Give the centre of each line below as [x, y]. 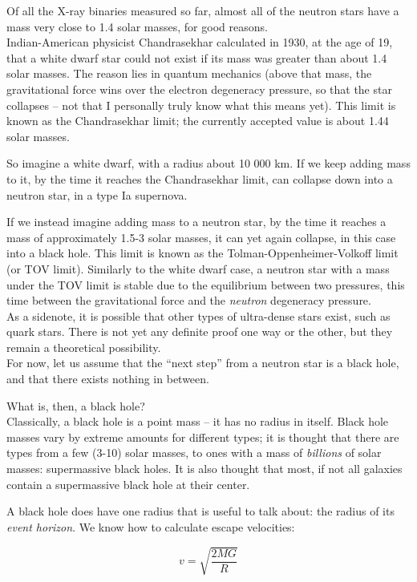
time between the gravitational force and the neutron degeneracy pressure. [189, 300]
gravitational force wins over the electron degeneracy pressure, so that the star [199, 89]
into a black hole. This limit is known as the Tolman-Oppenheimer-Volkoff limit [202, 253]
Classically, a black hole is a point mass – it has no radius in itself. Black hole [198, 421]
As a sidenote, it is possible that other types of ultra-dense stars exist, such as [198, 315]
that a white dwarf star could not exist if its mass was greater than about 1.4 [197, 57]
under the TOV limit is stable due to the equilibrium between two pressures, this [206, 284]
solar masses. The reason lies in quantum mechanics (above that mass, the [189, 73]
